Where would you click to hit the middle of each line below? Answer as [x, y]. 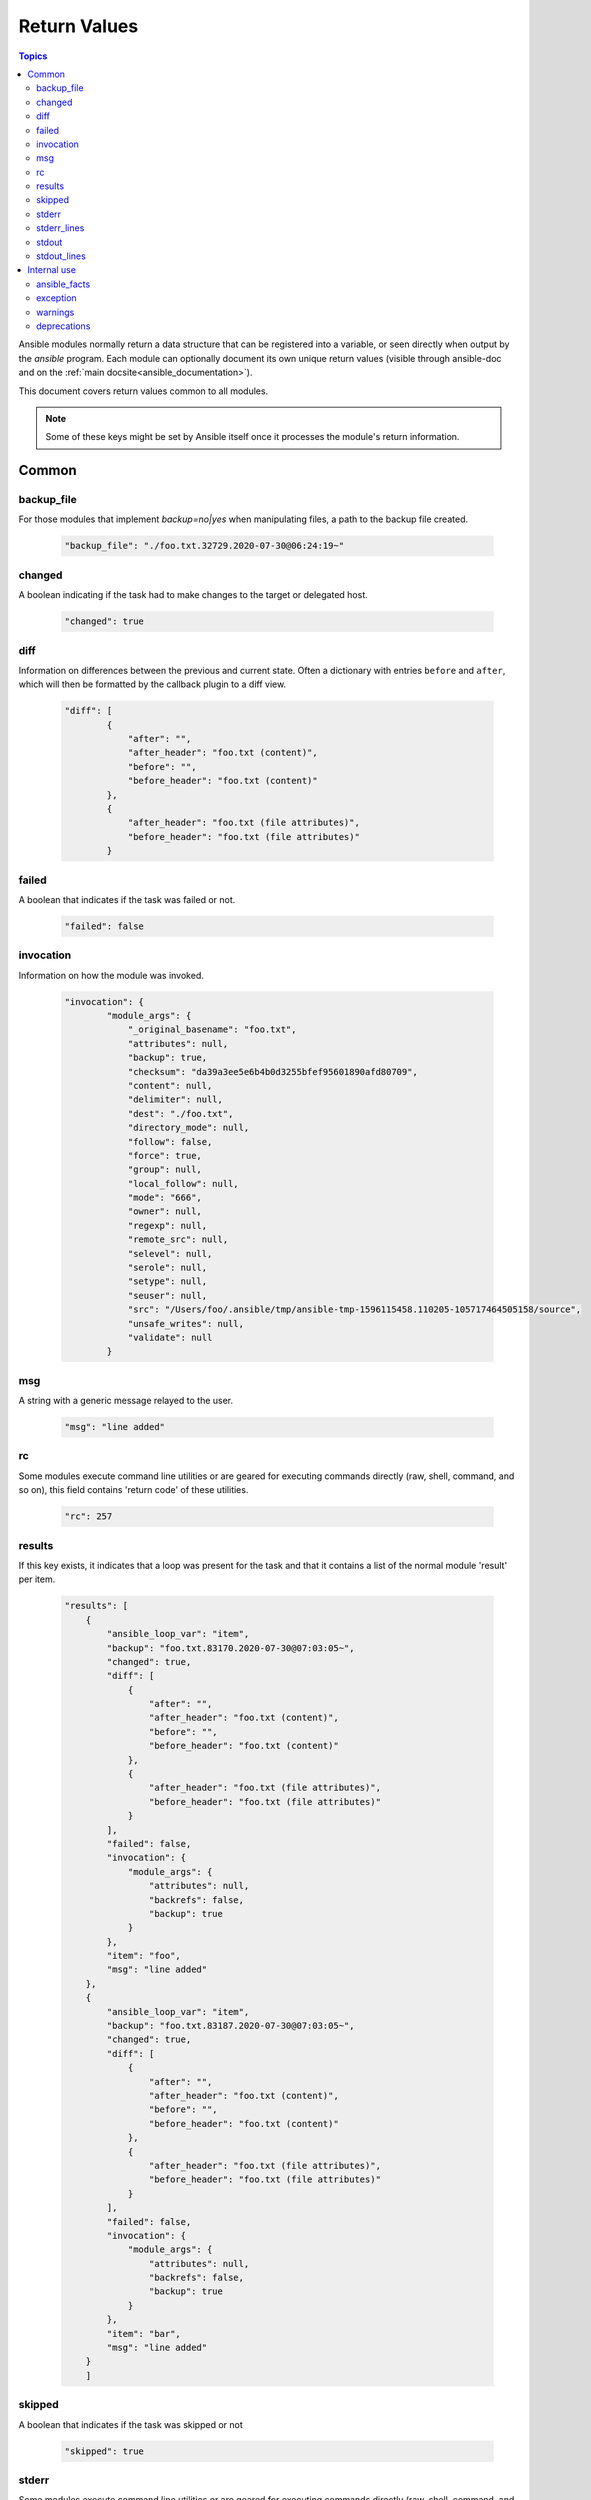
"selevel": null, [170, 1253]
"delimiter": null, [175, 1099]
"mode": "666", [164, 1198]
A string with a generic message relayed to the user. [126, 1401]
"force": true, [164, 1155]
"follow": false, [170, 1141]
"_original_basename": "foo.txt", [212, 1029]
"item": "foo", [144, 1956]
